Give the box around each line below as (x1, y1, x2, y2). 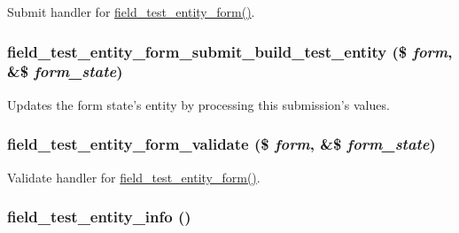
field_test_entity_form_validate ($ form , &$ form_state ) (7, 133, 436, 155)
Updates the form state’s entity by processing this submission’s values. (7, 95, 390, 113)
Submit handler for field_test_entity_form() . (7, 3, 255, 20)
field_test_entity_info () (7, 206, 191, 228)
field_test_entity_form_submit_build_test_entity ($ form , (7, 40, 453, 62)
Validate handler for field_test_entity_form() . (7, 167, 261, 186)
